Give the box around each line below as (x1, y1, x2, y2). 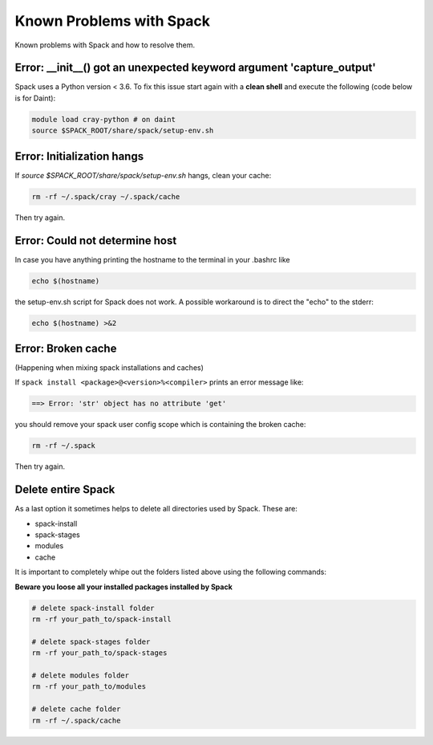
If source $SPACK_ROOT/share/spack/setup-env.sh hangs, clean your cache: (14, 170, 272, 180)
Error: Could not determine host (14, 234, 177, 247)
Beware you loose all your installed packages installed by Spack (14, 582, 233, 592)
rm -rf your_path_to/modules (31, 682, 147, 691)
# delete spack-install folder (31, 603, 156, 613)
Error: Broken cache (14, 341, 117, 355)
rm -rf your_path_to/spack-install (31, 615, 172, 624)
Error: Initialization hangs (14, 149, 144, 163)
